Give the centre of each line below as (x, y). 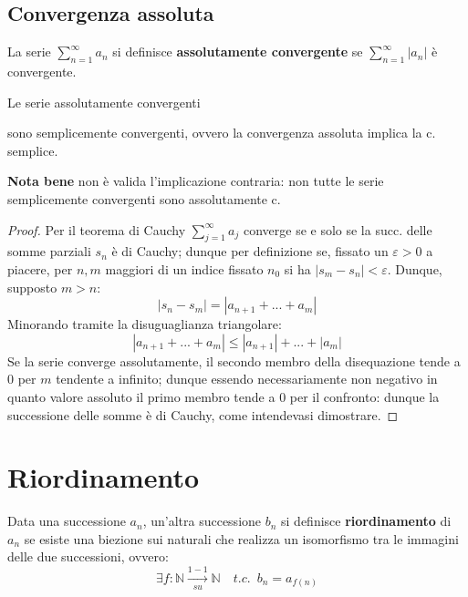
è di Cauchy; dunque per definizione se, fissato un (250, 251)
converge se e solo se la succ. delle (338, 229)
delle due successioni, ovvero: (88, 556)
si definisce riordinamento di (366, 521)
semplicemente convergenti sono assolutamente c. (144, 198)
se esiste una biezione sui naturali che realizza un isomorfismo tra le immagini (241, 538)
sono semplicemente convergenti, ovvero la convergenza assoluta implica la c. (222, 133)
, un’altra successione (202, 521)
